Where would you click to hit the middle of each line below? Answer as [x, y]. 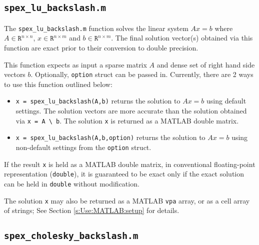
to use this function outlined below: [58, 84]
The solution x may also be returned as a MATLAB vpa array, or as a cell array [127, 200]
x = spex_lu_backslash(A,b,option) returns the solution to [110, 137]
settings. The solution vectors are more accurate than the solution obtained [131, 111]
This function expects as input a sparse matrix [75, 64]
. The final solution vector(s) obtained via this [182, 38]
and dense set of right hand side [206, 64]
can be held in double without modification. [72, 183]
